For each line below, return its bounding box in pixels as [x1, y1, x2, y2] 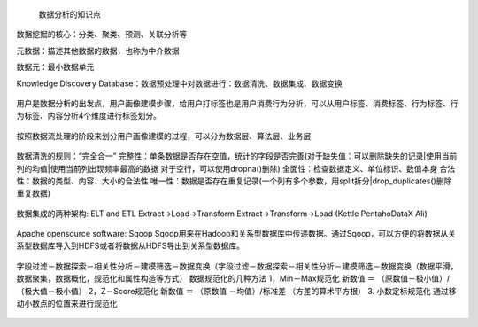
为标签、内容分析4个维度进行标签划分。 [16, 111, 162, 121]
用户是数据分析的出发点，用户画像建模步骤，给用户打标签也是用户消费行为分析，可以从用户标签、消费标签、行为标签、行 [16, 97, 459, 108]
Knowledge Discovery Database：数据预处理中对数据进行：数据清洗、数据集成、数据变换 [16, 78, 343, 89]
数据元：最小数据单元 [16, 62, 95, 73]
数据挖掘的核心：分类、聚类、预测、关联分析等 [16, 29, 188, 40]
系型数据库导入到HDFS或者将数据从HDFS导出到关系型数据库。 [16, 240, 245, 252]
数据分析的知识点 [38, 9, 101, 19]
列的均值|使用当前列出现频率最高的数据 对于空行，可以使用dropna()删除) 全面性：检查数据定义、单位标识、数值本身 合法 [16, 163, 456, 174]
